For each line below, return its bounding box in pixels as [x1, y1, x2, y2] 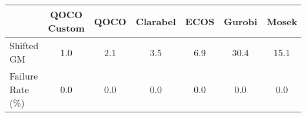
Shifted [9, 39, 39, 52]
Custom [48, 21, 85, 35]
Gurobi [224, 14, 258, 28]
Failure [9, 69, 38, 82]
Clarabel [135, 14, 176, 28]
